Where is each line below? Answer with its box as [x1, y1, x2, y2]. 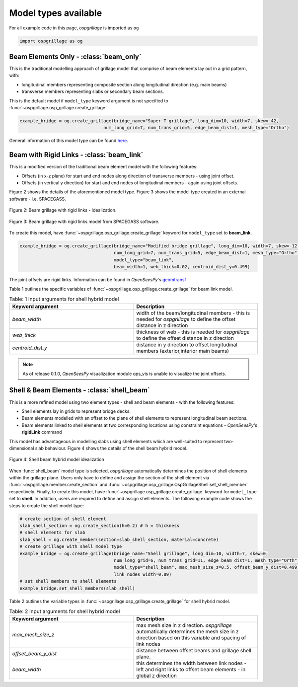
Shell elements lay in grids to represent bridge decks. [21, 408, 131, 414]
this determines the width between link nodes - [136, 660, 247, 667]
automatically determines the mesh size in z [136, 628, 239, 635]
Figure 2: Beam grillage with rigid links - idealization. [9, 207, 117, 213]
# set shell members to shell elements [19, 579, 117, 584]
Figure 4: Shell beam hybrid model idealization [9, 457, 104, 462]
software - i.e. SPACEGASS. [9, 196, 67, 202]
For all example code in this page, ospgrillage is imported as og [9, 25, 139, 31]
